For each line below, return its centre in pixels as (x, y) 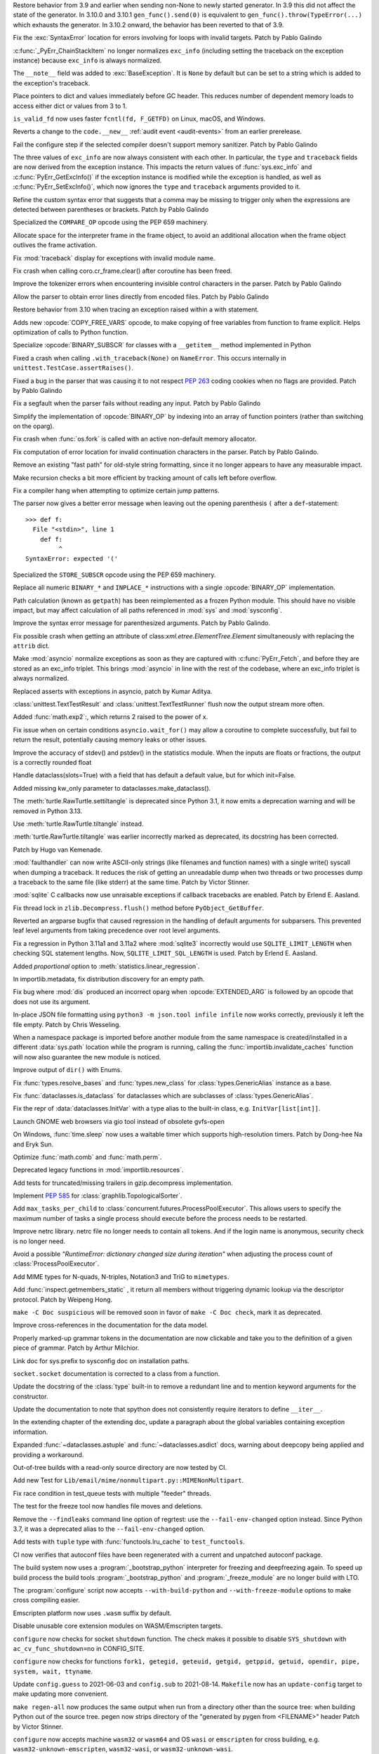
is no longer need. (39, 1241)
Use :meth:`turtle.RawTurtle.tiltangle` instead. (78, 824)
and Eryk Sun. (33, 1144)
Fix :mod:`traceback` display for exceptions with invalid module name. (114, 258)
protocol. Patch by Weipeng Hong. (63, 1299)
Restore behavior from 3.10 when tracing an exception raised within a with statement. (136, 309)
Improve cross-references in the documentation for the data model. (111, 1325)
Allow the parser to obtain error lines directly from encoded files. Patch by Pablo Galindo (141, 296)
